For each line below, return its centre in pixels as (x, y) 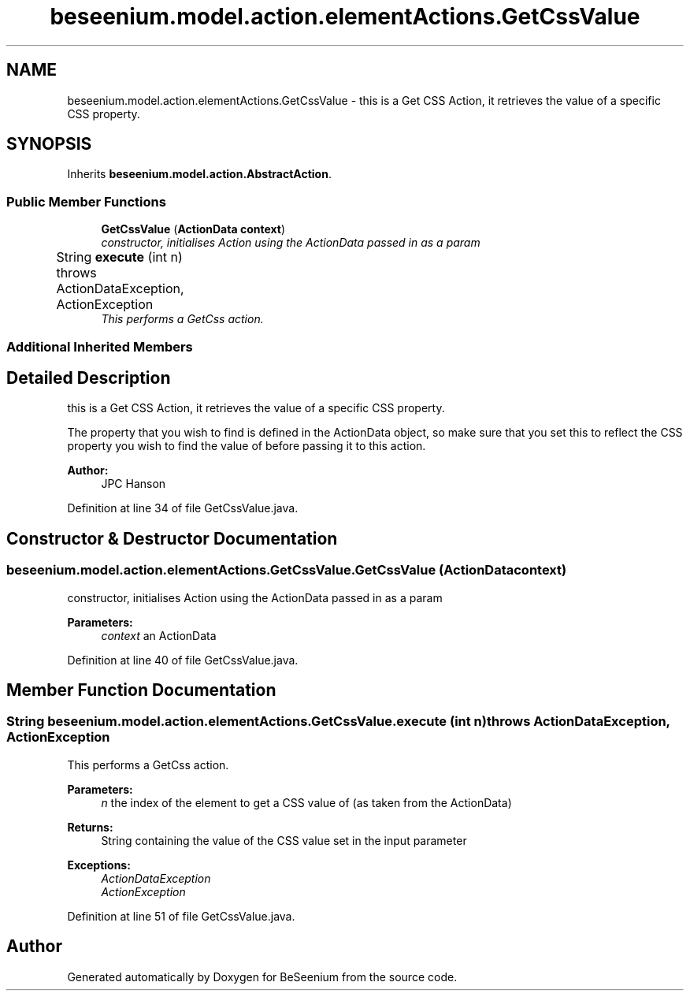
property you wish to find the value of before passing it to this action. (247, 446)
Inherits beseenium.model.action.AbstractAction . (199, 174)
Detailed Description (89, 378)
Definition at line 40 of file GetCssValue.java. (183, 660)
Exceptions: (99, 865)
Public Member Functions (86, 201)
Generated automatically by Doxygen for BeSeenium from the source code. (262, 977)
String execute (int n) (119, 257)
